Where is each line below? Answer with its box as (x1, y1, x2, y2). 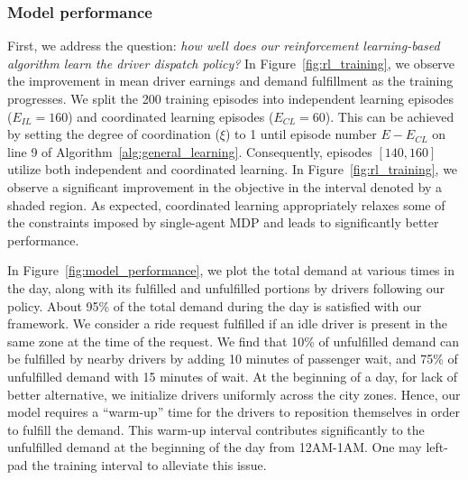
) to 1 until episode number (225, 125, 377, 143)
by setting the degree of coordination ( (7, 125, 220, 143)
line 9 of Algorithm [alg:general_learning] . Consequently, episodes (7, 142, 372, 161)
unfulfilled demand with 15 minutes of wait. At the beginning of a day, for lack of (7, 366, 458, 385)
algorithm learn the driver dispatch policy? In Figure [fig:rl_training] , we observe (7, 53, 455, 72)
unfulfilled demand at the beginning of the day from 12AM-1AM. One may (7, 438, 422, 457)
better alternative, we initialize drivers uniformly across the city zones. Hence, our (7, 384, 461, 403)
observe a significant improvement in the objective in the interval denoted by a (7, 177, 443, 196)
